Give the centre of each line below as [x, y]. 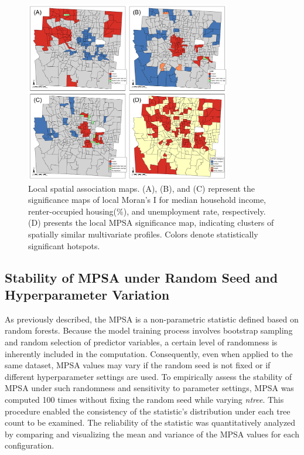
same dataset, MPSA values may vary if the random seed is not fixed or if [138, 365]
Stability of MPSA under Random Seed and [141, 277]
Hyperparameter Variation [87, 295]
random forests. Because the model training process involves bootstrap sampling [149, 330]
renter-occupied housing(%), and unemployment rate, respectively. [147, 211]
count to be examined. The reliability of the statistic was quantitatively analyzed [150, 422]
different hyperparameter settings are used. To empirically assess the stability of [148, 376]
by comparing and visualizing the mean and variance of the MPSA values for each [152, 434]
